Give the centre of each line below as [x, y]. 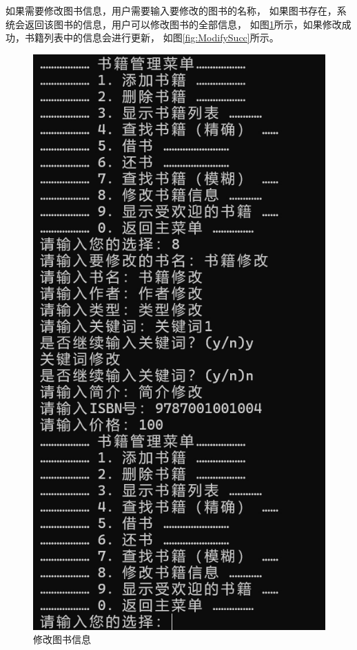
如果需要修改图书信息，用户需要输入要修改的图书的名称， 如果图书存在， [171, 10]
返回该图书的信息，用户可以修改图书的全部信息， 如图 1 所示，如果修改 [183, 24]
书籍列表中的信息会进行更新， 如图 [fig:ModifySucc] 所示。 [152, 38]
